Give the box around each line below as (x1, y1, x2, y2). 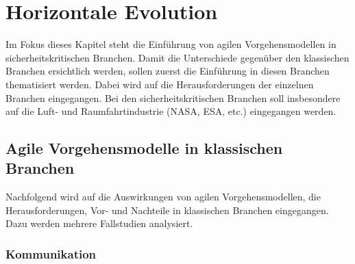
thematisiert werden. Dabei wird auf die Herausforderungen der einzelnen (5, 77, 314, 91)
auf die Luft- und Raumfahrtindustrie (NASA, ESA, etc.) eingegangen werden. (5, 104, 336, 118)
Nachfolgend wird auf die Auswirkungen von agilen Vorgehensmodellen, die (5, 189, 321, 204)
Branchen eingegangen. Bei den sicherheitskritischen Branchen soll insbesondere (5, 90, 341, 105)
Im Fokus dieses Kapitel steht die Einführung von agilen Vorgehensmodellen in (5, 37, 336, 51)
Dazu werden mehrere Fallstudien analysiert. (5, 216, 193, 230)
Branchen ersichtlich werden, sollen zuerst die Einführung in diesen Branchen (5, 64, 330, 78)
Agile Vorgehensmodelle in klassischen (5, 137, 283, 159)
